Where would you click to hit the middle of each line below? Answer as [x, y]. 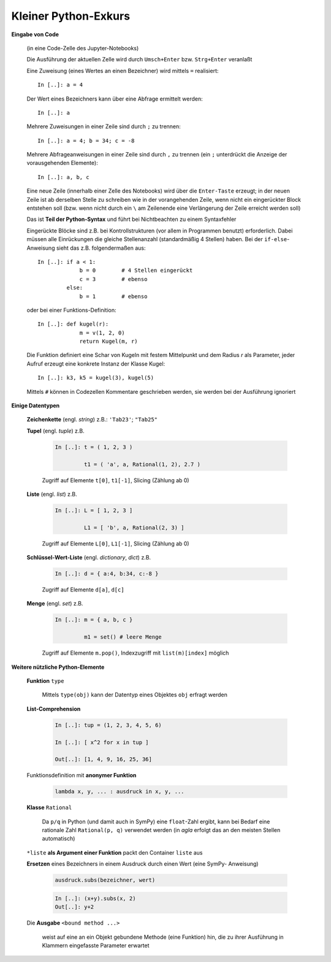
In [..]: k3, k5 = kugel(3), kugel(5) [96, 378]
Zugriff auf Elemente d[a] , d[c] [83, 590]
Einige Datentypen [36, 406]
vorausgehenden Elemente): [62, 163]
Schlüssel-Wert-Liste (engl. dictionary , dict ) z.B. [89, 558]
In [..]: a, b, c [63, 177]
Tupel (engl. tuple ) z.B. [56, 431]
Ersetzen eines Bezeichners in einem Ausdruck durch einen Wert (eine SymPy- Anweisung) [143, 864]
